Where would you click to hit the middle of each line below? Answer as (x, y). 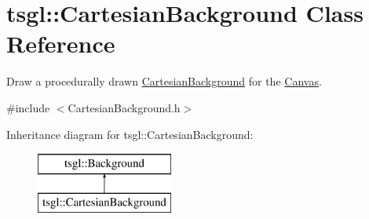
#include (28, 107)
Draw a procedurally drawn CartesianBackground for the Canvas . (164, 81)
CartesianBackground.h (124, 107)
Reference (61, 44)
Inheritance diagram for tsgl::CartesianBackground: (130, 134)
